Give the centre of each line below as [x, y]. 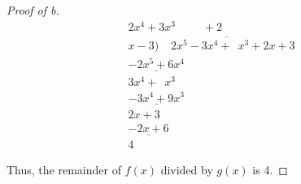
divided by [187, 170]
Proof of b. [33, 10]
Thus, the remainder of [64, 170]
